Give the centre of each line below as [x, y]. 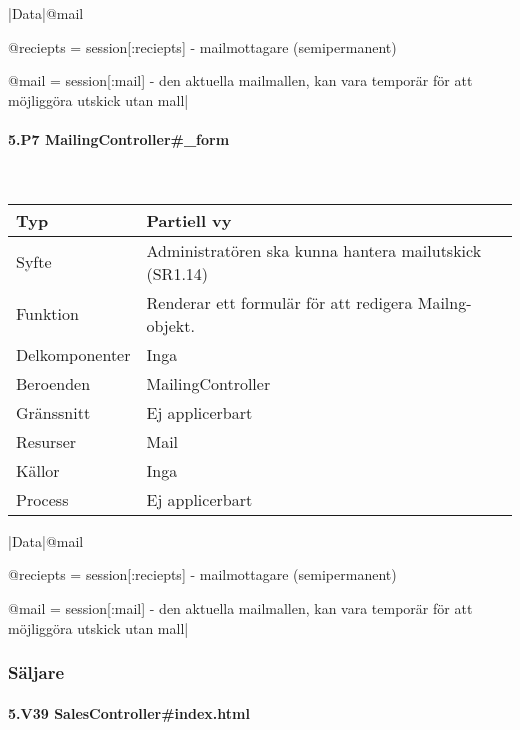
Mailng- [444, 302]
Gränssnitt [53, 412]
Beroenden [53, 383]
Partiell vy [189, 220]
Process [42, 499]
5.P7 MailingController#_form [119, 138]
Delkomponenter [73, 354]
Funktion [47, 314]
